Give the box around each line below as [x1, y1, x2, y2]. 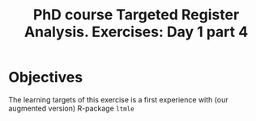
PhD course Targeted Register [32, 6, 240, 24]
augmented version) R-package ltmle [8, 103, 135, 113]
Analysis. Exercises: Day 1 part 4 [23, 23, 249, 41]
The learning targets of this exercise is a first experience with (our [8, 94, 228, 104]
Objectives [8, 69, 83, 86]
